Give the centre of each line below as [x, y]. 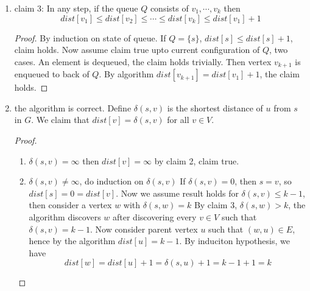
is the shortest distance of [215, 107]
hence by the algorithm [72, 241]
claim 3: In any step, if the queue [76, 8]
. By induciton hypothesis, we [234, 241]
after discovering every [155, 216]
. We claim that [60, 120]
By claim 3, [216, 205]
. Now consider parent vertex [144, 229]
